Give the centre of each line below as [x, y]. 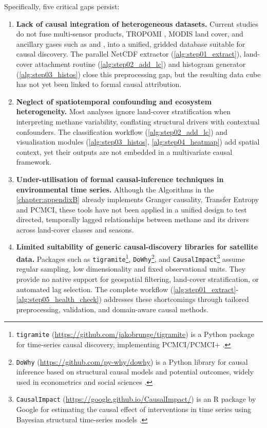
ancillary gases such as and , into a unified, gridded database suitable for [131, 43]
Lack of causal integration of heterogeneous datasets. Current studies [137, 23]
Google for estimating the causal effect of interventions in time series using [133, 409]
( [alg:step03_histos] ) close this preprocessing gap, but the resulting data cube [138, 74]
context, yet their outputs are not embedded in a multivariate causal [124, 151]
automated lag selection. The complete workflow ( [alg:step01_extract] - [127, 289]
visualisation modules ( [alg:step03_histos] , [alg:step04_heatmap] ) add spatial [138, 142]
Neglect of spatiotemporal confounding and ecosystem [114, 101]
